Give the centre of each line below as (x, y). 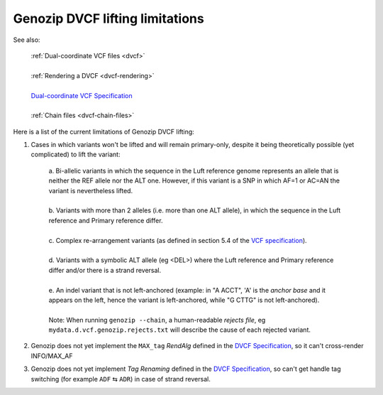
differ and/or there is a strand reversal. (105, 270)
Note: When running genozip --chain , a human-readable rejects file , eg (157, 320)
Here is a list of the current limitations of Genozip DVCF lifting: (104, 131)
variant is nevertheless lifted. (91, 190)
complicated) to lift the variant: (76, 155)
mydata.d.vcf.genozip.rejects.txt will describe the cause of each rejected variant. (180, 330)
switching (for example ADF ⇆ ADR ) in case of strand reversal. (121, 379)
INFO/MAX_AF (52, 356)
